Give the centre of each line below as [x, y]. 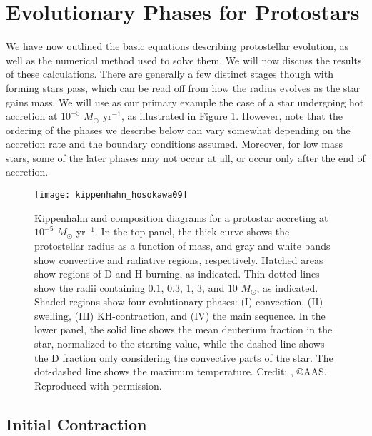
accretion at [32, 116]
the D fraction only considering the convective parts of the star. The [184, 357]
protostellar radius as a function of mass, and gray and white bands [182, 245]
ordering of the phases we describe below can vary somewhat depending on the [178, 130]
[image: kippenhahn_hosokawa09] [111, 195]
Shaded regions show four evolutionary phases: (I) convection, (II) [179, 301]
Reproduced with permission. [98, 385]
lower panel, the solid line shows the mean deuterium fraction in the [184, 329]
